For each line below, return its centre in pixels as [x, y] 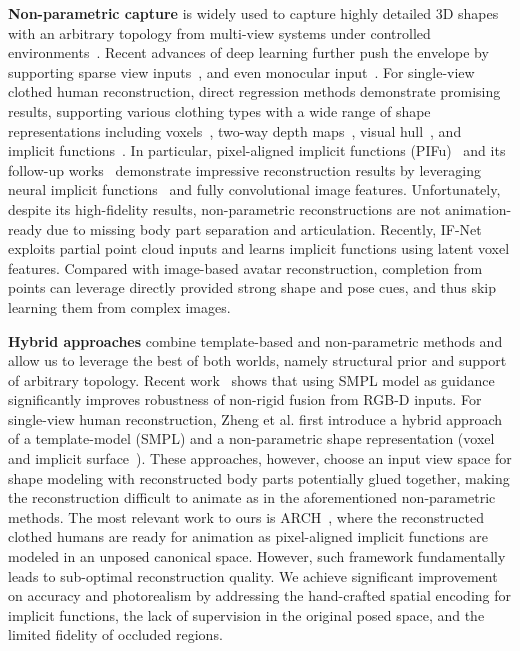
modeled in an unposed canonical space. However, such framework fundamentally [257, 556]
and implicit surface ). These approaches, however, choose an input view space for [260, 458]
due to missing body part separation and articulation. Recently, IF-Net [264, 228]
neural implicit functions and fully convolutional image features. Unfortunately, [254, 189]
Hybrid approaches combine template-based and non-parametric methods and [255, 340]
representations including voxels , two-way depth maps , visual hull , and [235, 130]
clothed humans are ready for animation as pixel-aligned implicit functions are [248, 536]
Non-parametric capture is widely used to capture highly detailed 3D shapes [253, 13]
